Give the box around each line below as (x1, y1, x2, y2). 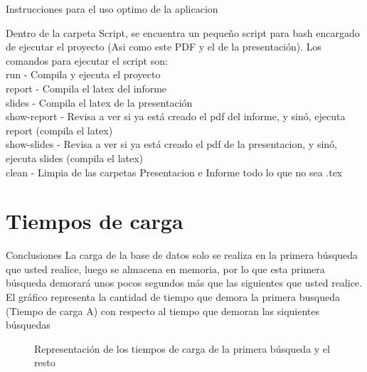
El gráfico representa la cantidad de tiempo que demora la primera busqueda (6, 289, 340, 304)
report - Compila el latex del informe (6, 80, 167, 95)
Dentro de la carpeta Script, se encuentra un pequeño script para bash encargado (6, 25, 360, 40)
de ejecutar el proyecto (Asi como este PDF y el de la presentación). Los (6, 39, 322, 54)
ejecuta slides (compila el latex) (6, 150, 144, 165)
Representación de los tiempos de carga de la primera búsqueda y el (34, 341, 330, 356)
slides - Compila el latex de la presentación (6, 95, 193, 110)
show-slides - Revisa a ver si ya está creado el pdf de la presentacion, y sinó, (6, 137, 337, 152)
